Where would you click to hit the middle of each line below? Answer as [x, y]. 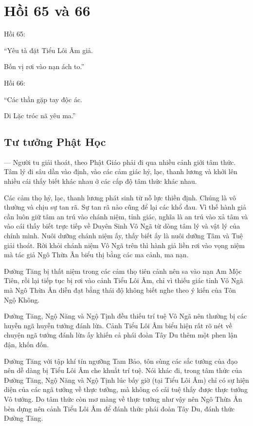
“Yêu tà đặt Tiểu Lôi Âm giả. [48, 50]
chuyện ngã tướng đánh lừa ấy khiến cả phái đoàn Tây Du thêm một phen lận [121, 335]
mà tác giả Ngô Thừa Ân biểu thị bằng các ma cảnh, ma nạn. [96, 255]
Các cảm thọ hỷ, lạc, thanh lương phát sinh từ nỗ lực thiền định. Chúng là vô [120, 197]
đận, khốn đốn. [27, 344]
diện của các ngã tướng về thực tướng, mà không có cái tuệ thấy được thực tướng [126, 389]
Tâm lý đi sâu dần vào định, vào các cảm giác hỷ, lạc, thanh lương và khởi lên [121, 171]
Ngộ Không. [22, 299]
